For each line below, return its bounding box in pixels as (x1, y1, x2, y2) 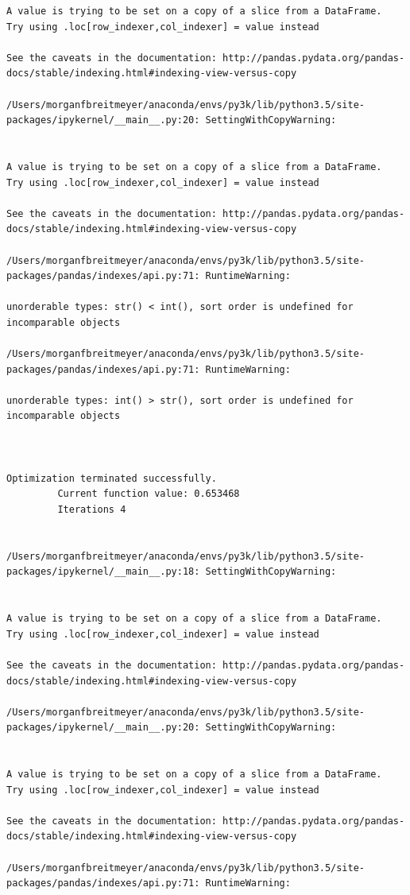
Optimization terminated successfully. (6, 472, 217, 484)
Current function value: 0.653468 (57, 488, 240, 500)
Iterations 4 (57, 504, 126, 515)
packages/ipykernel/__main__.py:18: (6, 566, 200, 578)
